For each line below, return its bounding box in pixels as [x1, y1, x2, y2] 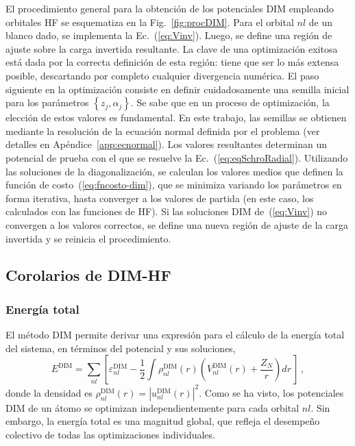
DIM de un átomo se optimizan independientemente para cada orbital [5, 400, 299, 414]
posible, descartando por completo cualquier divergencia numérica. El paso [5, 68, 319, 82]
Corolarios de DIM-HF [5, 264, 171, 286]
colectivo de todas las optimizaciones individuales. [5, 427, 215, 441]
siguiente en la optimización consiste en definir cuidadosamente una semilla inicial [5, 82, 350, 96]
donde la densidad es [5, 385, 93, 399]
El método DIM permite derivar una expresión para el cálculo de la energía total [5, 327, 345, 342]
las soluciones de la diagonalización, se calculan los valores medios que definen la [5, 164, 343, 178]
